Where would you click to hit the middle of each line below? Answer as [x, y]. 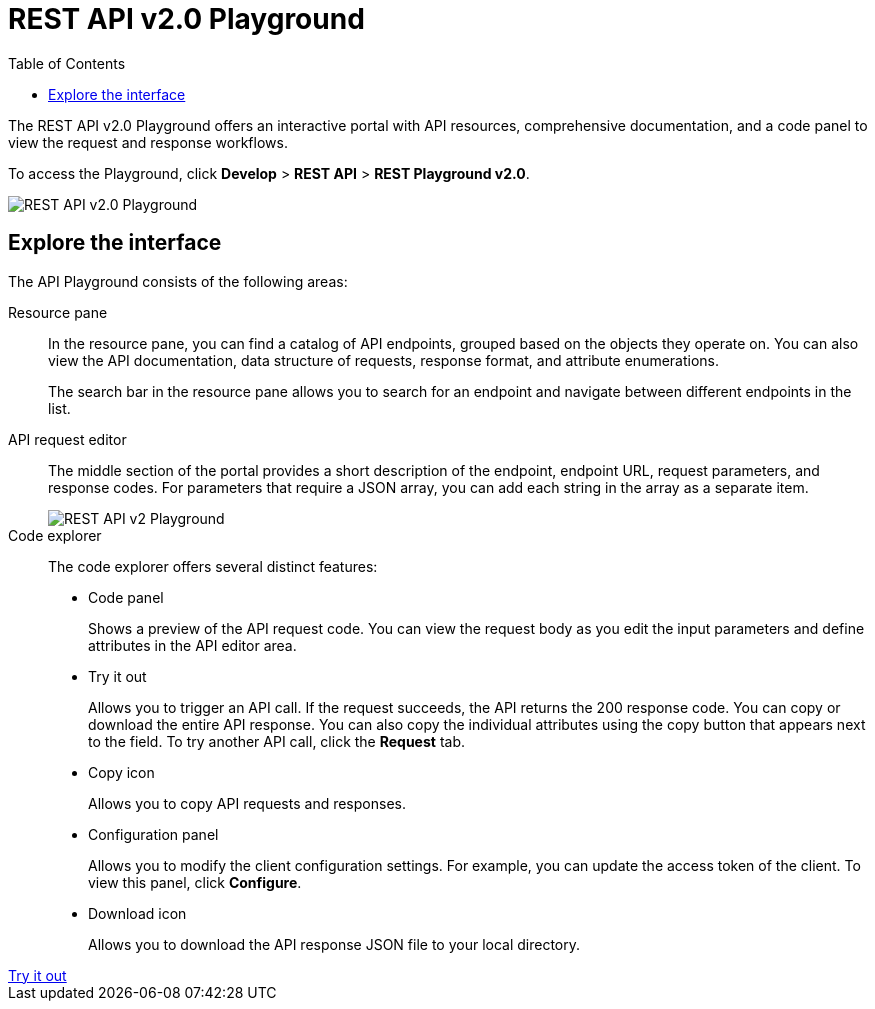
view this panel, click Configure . [195, 882]
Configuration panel [153, 834]
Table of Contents [67, 63]
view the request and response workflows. [148, 142]
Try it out [117, 676]
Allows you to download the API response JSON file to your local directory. [334, 944]
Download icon [137, 913]
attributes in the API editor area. [192, 645]
